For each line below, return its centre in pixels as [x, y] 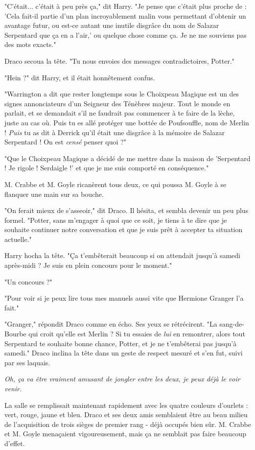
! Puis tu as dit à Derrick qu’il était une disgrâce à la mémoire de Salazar [115, 132]
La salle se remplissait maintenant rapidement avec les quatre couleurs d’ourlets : [126, 405]
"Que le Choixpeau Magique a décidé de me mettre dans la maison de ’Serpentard [127, 158]
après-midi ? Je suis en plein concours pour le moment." [88, 265]
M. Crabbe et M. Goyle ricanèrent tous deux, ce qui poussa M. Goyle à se [116, 184]
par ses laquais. [27, 362]
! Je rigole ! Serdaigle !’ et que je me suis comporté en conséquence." [107, 168]
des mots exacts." [30, 44]
